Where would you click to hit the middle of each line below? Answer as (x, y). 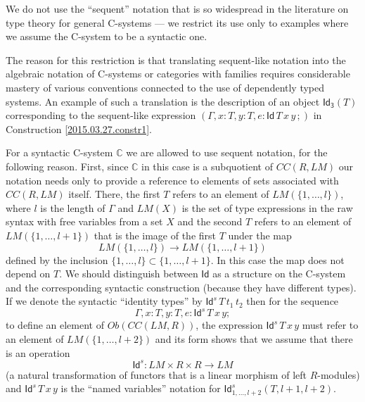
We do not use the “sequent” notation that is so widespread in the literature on (177, 8)
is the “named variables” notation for (141, 388)
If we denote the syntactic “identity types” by (104, 301)
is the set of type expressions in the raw (267, 207)
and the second (210, 221)
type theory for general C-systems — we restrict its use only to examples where (177, 22)
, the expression (229, 325)
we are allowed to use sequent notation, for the (227, 152)
